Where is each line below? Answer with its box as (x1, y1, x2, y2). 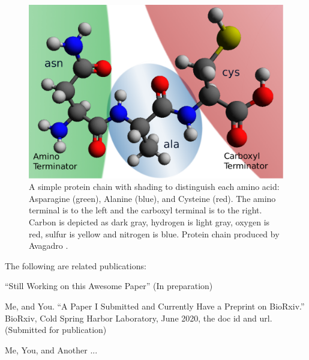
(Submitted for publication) (5, 323, 107, 336)
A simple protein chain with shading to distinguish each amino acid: (29, 180, 280, 193)
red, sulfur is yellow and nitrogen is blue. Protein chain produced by (29, 227, 280, 240)
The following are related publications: (5, 259, 146, 272)
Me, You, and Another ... (5, 343, 98, 356)
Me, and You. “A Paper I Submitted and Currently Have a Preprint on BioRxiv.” (5, 299, 305, 312)
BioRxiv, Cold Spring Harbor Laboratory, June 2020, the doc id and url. (5, 311, 272, 324)
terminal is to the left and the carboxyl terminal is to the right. (29, 204, 262, 216)
